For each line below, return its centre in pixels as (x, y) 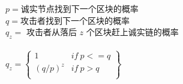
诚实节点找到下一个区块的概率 (79, 8)
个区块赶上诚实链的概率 (132, 32)
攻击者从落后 (51, 32)
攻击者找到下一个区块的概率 (75, 20)
